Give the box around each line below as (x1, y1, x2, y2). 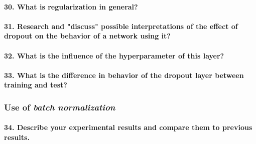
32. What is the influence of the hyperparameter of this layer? (4, 50, 224, 60)
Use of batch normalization (4, 100, 115, 113)
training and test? (4, 79, 67, 90)
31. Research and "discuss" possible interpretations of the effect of (4, 20, 238, 31)
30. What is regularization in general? (4, 1, 138, 11)
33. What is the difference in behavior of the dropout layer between (4, 69, 244, 80)
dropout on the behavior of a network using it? (4, 30, 171, 41)
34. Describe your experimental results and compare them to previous (4, 122, 252, 132)
